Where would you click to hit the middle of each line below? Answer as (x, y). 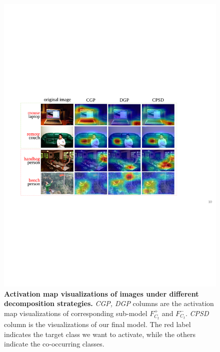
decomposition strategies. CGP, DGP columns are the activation (109, 303)
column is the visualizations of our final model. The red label (97, 324)
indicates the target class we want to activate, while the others (100, 334)
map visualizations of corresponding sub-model (76, 313)
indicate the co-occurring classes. (54, 344)
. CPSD (197, 313)
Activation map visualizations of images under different (101, 293)
